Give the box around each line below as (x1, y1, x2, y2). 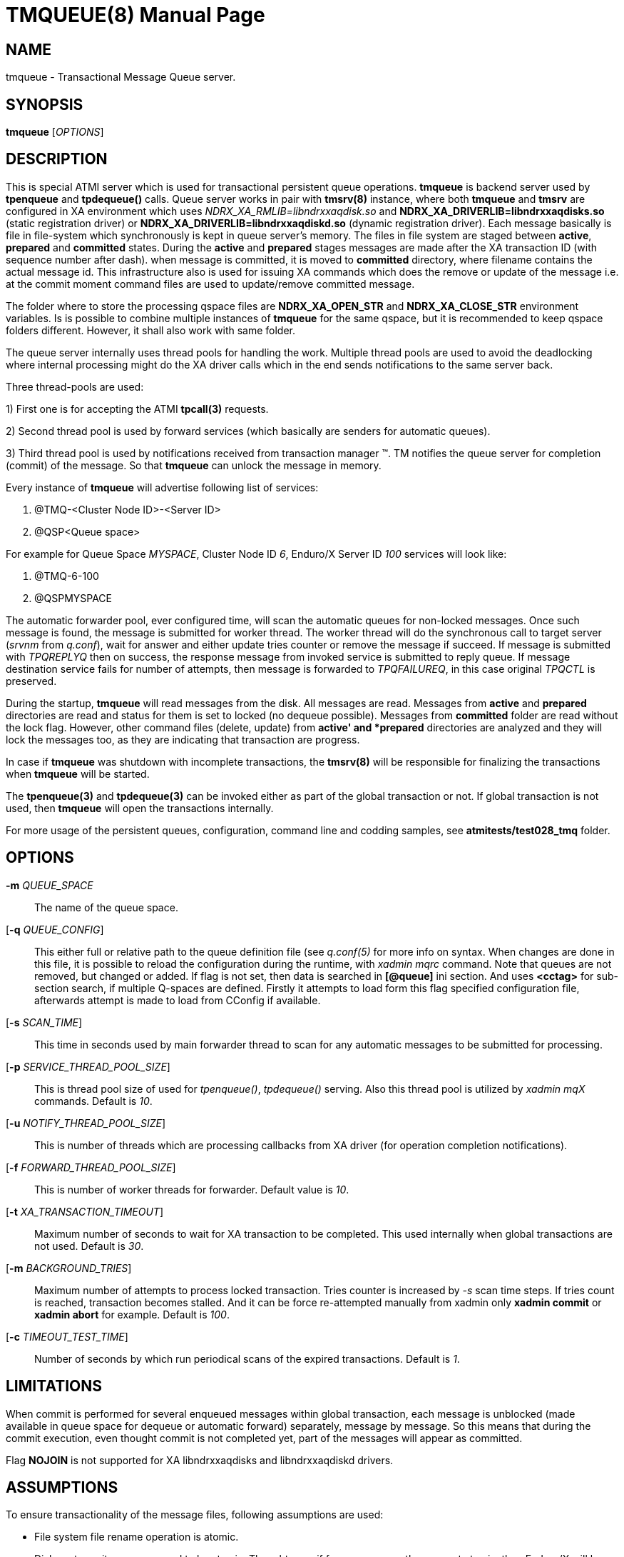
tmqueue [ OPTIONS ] (6, 126, 104, 139)
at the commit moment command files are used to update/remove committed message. (6, 277, 415, 290)
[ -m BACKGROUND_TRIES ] (6, 1261, 132, 1274)
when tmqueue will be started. (6, 767, 150, 780)
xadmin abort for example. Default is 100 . (34, 1308, 230, 1321)
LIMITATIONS (6, 1377, 103, 1396)
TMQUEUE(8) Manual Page (6, 3, 265, 27)
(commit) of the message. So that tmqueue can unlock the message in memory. (6, 459, 382, 471)
